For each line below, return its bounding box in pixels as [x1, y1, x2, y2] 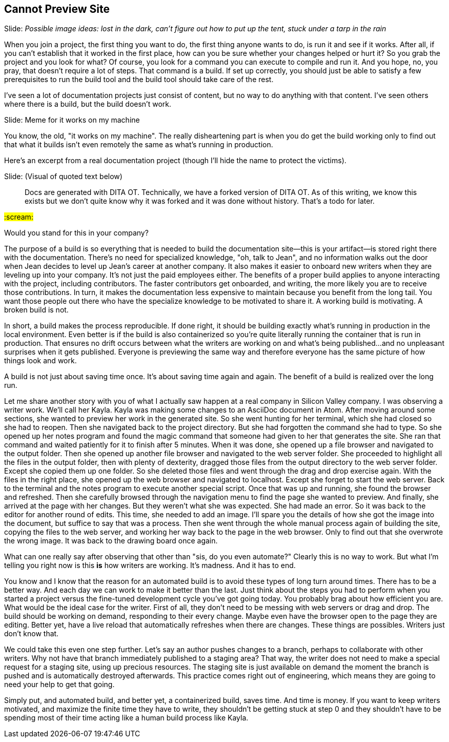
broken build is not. [4, 305, 69, 315]
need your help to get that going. [4, 680, 115, 689]
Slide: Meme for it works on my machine [4, 115, 140, 125]
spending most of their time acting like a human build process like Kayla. [4, 713, 249, 723]
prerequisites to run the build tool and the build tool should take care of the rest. [4, 75, 274, 84]
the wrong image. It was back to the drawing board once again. [4, 536, 218, 545]
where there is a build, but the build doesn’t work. [4, 100, 172, 109]
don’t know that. [4, 629, 59, 638]
